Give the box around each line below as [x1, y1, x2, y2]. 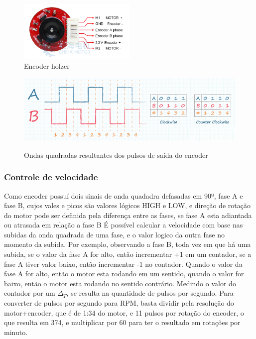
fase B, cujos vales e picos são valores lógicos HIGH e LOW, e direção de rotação [4, 200, 251, 211]
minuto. [4, 327, 28, 337]
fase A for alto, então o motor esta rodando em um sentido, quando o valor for [4, 268, 244, 279]
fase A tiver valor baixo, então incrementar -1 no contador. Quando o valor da [4, 258, 243, 269]
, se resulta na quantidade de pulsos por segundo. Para [66, 288, 234, 298]
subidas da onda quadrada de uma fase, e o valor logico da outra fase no [4, 229, 225, 239]
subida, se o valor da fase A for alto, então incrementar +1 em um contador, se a [4, 249, 252, 259]
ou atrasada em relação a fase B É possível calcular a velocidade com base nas [4, 220, 243, 230]
